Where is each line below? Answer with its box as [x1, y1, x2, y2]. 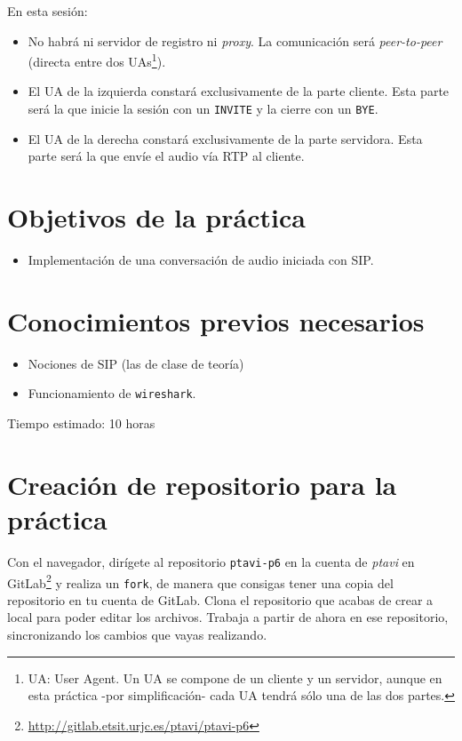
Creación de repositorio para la [7, 466, 397, 502]
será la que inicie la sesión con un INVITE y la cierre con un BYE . [28, 100, 378, 118]
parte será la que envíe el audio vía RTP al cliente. [28, 147, 305, 165]
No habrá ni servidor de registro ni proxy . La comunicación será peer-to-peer [28, 31, 442, 50]
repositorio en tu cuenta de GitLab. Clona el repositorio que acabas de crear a [7, 590, 434, 609]
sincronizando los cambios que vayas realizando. [7, 625, 267, 644]
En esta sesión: [7, 2, 88, 20]
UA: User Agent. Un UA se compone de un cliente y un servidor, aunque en [28, 668, 442, 687]
